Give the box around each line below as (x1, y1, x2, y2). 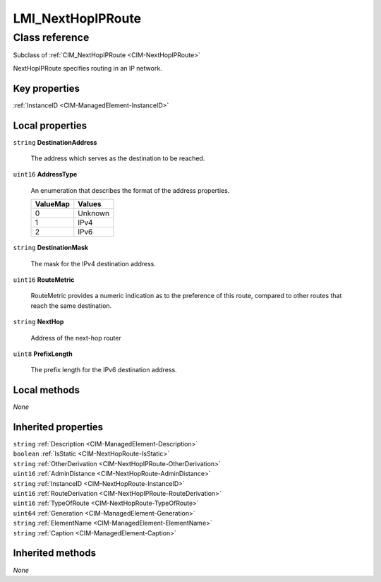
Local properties (13, 119, 87, 131)
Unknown (78, 208, 110, 218)
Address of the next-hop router (30, 333, 121, 342)
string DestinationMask (13, 244, 88, 252)
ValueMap (35, 199, 71, 209)
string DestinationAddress (13, 138, 97, 146)
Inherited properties (13, 421, 104, 433)
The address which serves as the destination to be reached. (30, 154, 205, 162)
